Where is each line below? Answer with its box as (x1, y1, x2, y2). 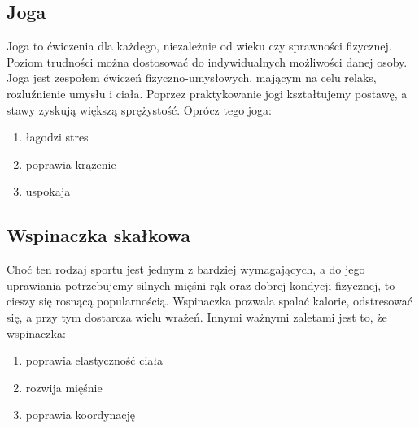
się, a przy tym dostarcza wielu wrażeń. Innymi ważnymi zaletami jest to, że (7, 308, 387, 325)
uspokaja (25, 183, 71, 200)
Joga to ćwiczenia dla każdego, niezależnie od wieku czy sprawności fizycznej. (7, 37, 392, 54)
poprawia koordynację (25, 406, 136, 423)
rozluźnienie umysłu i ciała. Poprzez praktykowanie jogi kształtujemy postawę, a (7, 84, 408, 102)
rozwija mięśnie (25, 378, 103, 396)
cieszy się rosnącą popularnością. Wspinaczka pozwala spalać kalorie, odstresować (7, 292, 412, 309)
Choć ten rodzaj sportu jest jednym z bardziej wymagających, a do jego (7, 261, 365, 278)
